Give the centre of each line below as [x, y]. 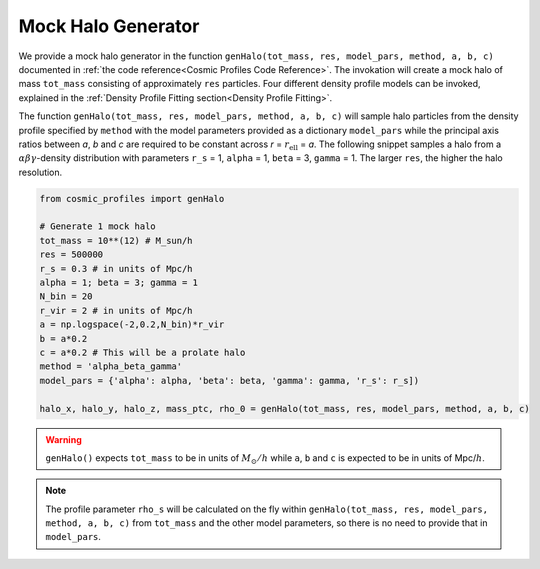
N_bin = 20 [66, 296]
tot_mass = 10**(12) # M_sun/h [116, 240]
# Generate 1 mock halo [98, 226]
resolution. [40, 172]
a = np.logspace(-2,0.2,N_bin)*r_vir [132, 324]
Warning [63, 439]
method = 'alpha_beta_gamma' [111, 366]
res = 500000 [71, 254]
